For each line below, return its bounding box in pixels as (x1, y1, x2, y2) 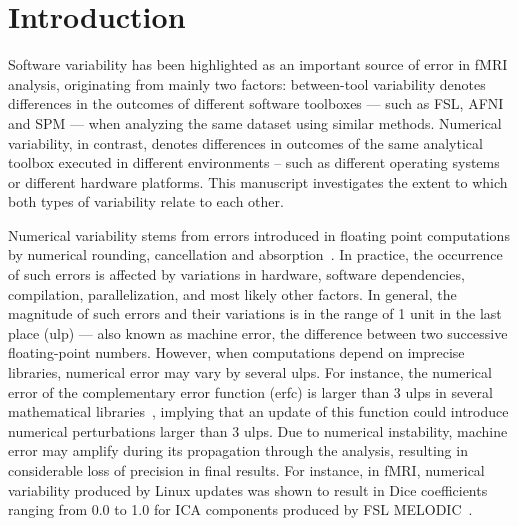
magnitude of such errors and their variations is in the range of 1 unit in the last (8, 303, 502, 324)
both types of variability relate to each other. (8, 191, 284, 212)
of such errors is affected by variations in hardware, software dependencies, (8, 264, 465, 285)
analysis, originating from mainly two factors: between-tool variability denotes (8, 73, 486, 94)
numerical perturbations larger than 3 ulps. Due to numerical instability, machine (8, 420, 508, 441)
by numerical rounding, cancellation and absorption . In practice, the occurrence (8, 244, 503, 265)
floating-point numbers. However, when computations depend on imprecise (8, 342, 465, 363)
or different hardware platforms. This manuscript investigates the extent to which (8, 171, 508, 192)
